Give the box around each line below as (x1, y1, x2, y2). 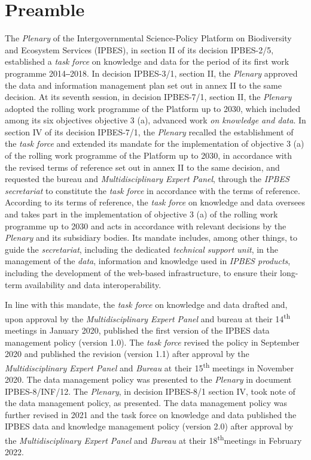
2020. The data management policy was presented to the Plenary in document (5, 373, 292, 386)
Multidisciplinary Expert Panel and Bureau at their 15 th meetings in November (5, 359, 294, 374)
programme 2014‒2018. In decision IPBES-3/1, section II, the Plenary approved (5, 66, 298, 79)
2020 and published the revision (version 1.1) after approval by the (5, 347, 249, 360)
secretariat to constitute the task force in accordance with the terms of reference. (5, 184, 300, 196)
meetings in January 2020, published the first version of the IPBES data (5, 324, 270, 337)
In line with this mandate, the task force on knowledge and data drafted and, (5, 298, 288, 311)
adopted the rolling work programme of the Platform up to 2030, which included (5, 102, 300, 114)
